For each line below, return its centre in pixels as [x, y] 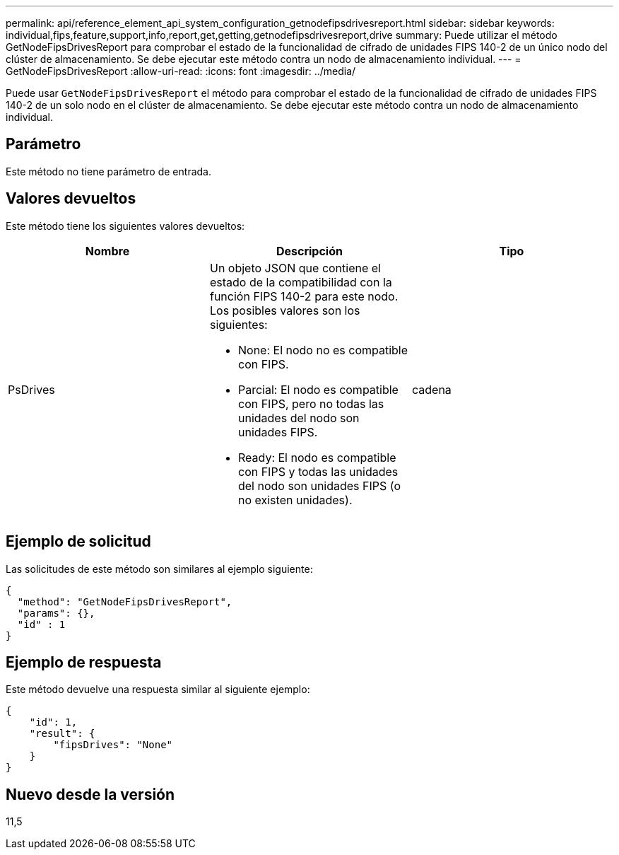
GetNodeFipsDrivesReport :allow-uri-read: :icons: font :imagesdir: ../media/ [181, 71]
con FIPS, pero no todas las [311, 403]
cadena [431, 389]
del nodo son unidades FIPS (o [319, 485]
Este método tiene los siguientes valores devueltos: [125, 226]
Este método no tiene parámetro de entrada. [108, 171]
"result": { [62, 734]
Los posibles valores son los [285, 310]
